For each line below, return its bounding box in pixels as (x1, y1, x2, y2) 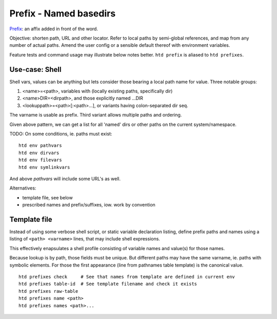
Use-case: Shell (9, 65, 62, 74)
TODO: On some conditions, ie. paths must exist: (9, 130, 112, 137)
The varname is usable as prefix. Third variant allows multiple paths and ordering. (9, 112, 182, 118)
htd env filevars (18, 157, 62, 163)
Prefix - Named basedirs (9, 8, 116, 19)
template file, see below (22, 194, 73, 200)
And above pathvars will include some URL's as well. (9, 175, 121, 182)
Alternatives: (9, 185, 36, 191)
